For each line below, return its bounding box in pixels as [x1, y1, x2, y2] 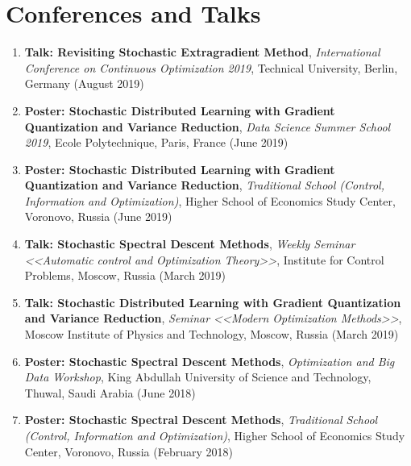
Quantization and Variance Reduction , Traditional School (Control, [24, 177, 384, 193]
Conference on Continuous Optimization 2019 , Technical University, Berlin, [24, 59, 398, 76]
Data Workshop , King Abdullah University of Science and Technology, [24, 368, 372, 385]
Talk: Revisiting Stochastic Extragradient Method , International [24, 44, 380, 60]
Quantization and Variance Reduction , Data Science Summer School [24, 118, 391, 135]
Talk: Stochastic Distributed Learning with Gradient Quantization [24, 293, 401, 310]
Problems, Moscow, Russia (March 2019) [24, 267, 226, 284]
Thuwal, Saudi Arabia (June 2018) [24, 384, 196, 401]
